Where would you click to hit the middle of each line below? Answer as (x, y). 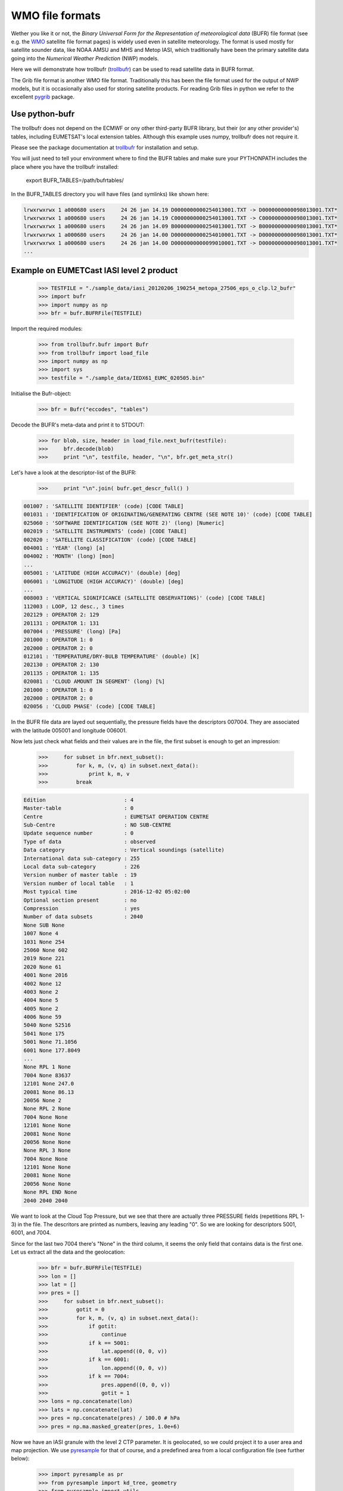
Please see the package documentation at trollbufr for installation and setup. (105, 147)
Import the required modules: (47, 329)
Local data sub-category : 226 (82, 867)
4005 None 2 (41, 1009)
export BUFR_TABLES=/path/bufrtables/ (75, 180)
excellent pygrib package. (43, 97)
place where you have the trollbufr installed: (65, 166)
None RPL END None (50, 1192)
